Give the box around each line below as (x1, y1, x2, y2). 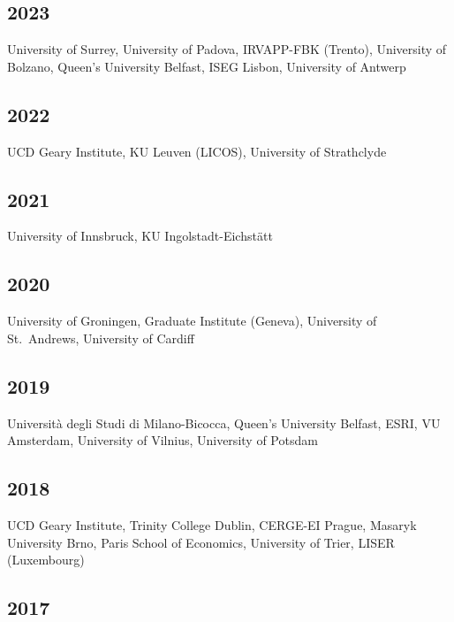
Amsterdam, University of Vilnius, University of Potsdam (7, 431, 318, 449)
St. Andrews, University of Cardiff (7, 328, 194, 347)
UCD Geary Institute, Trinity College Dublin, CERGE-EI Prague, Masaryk (7, 515, 417, 534)
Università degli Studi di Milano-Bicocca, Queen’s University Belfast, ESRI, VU (7, 413, 441, 432)
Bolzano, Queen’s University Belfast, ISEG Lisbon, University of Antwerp (7, 57, 406, 75)
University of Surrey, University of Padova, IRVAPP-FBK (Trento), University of (7, 40, 447, 58)
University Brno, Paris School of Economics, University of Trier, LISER (7, 533, 395, 551)
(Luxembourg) (7, 550, 85, 569)
